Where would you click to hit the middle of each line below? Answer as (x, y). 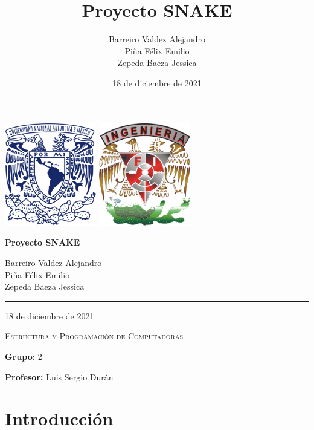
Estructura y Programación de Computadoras (94, 336)
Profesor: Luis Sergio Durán (59, 376)
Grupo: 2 (24, 357)
